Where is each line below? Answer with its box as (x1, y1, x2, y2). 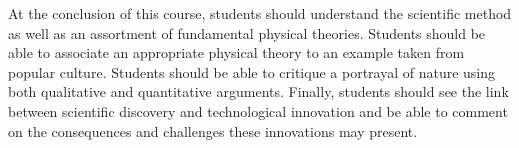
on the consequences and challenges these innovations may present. (8, 120, 418, 141)
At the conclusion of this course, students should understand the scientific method (8, 3, 512, 23)
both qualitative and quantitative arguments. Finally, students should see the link (8, 81, 509, 102)
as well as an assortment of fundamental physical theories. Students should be (8, 22, 486, 43)
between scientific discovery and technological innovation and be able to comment (8, 100, 508, 121)
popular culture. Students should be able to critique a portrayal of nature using (8, 61, 496, 82)
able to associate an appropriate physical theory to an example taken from (8, 42, 465, 63)
